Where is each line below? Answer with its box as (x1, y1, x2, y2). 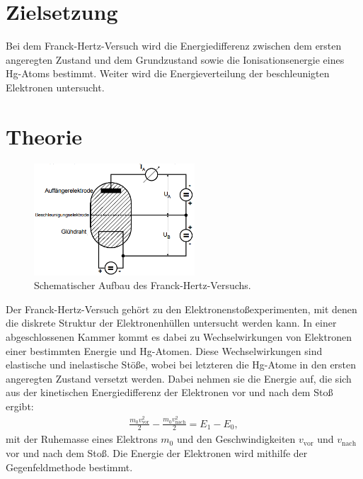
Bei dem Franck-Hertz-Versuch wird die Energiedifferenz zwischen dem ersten (6, 38, 342, 53)
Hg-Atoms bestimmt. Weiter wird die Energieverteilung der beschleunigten (6, 66, 330, 81)
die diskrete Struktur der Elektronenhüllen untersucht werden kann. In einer (6, 315, 337, 330)
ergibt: (6, 399, 34, 414)
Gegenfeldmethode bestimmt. (6, 459, 133, 474)
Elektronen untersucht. (6, 79, 105, 94)
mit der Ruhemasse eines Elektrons (6, 432, 158, 446)
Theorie (6, 121, 83, 150)
